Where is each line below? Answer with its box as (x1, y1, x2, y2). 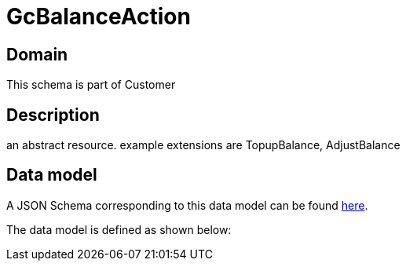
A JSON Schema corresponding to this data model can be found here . (6, 198, 368, 212)
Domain (6, 44, 68, 64)
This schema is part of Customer (6, 78, 176, 92)
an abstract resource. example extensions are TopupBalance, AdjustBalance (6, 138, 401, 152)
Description (6, 104, 100, 125)
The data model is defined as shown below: (6, 222, 232, 236)
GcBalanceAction (6, 3, 191, 30)
